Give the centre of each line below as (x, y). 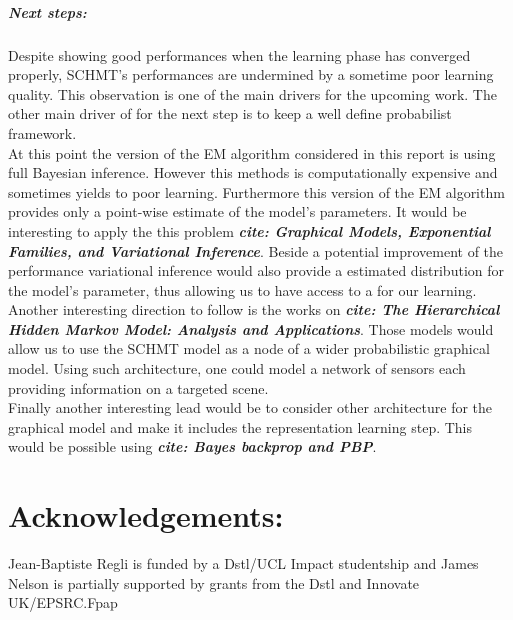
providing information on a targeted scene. (138, 387)
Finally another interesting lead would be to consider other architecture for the (250, 407)
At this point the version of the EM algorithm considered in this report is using (252, 152)
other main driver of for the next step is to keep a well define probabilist (230, 113)
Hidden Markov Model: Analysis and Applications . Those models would (251, 328)
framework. (42, 132)
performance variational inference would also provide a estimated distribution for (256, 270)
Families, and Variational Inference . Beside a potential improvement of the (256, 250)
